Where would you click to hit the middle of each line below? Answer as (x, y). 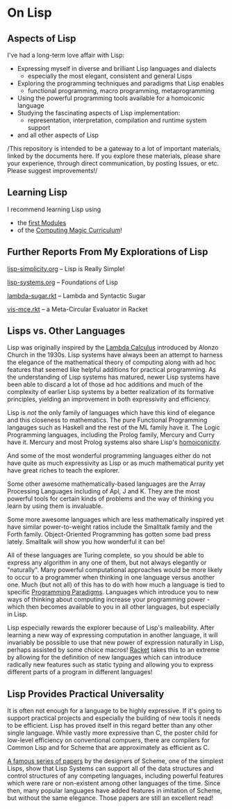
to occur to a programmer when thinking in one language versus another (111, 578)
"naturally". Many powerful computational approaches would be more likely (115, 570)
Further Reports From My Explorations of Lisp (108, 252)
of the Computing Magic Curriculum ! (70, 230)
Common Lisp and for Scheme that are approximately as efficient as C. (108, 748)
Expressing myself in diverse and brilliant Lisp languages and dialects (117, 68)
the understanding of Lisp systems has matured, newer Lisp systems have (114, 377)
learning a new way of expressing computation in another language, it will (113, 635)
